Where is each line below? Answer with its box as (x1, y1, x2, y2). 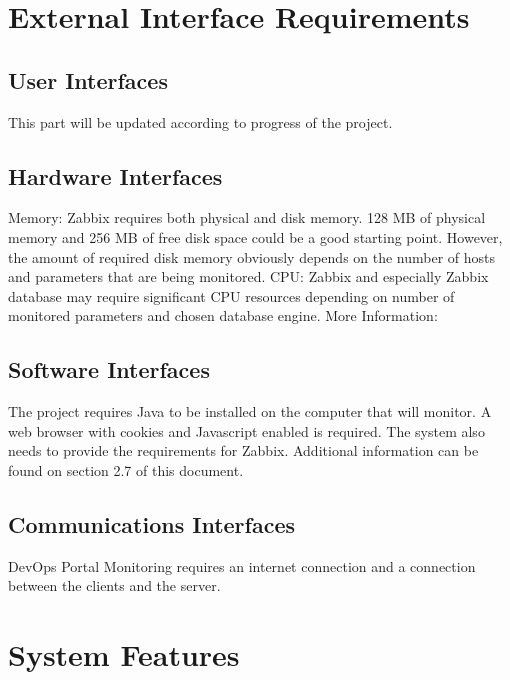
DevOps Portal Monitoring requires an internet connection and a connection (8, 555, 476, 576)
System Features (8, 634, 240, 675)
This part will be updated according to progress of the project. (8, 111, 393, 132)
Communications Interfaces (8, 508, 296, 539)
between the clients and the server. (8, 575, 221, 596)
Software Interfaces (8, 354, 210, 385)
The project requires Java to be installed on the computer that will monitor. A (8, 401, 492, 422)
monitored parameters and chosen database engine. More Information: (8, 305, 438, 326)
